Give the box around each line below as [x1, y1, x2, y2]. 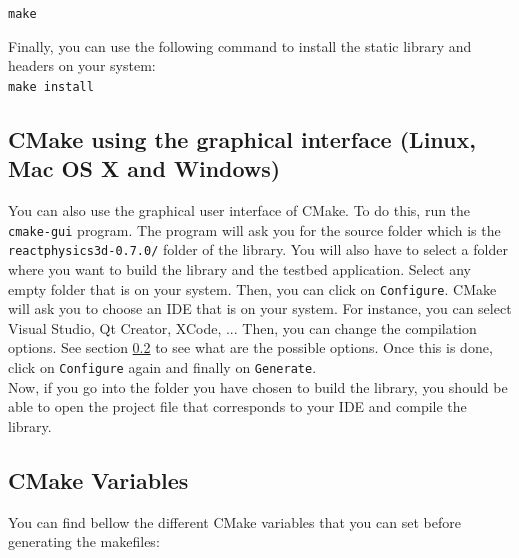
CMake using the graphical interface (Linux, [8, 123, 476, 154]
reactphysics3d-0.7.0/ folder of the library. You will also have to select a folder [8, 239, 508, 260]
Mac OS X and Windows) [8, 153, 281, 184]
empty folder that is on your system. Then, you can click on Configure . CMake [8, 278, 497, 299]
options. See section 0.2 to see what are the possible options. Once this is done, [8, 337, 493, 358]
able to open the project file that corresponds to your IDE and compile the [8, 396, 467, 417]
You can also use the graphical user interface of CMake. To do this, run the [8, 200, 471, 221]
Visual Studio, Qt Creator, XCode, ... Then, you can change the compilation [8, 317, 477, 338]
